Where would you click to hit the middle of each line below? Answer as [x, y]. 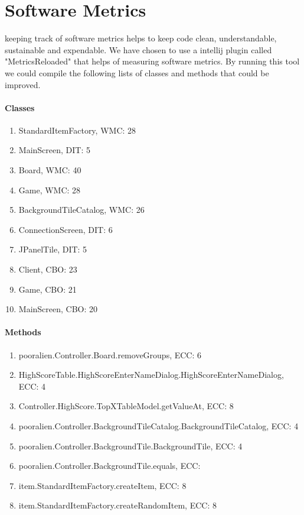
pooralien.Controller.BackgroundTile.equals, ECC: [109, 466]
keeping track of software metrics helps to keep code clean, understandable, [141, 38]
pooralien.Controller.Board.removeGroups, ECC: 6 [110, 354]
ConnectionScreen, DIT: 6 [66, 229]
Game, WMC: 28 [50, 190]
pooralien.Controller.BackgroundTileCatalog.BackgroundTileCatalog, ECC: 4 [158, 426]
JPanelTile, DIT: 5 [53, 249]
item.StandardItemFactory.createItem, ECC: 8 [102, 485]
